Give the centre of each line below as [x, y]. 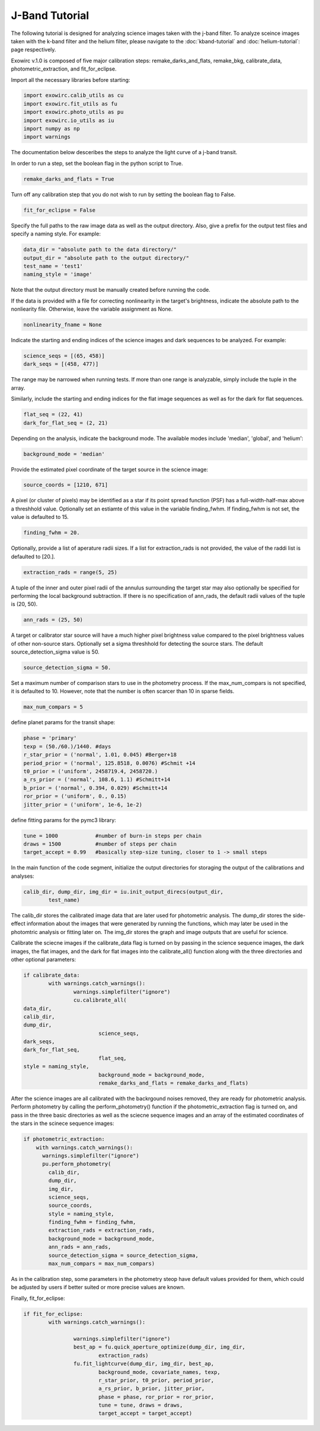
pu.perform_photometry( [77, 1164]
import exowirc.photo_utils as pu [73, 112]
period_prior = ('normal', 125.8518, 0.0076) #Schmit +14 [109, 763]
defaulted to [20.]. [33, 556]
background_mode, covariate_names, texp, [159, 1372]
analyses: [23, 876]
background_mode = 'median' [64, 454]
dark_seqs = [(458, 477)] [61, 364]
